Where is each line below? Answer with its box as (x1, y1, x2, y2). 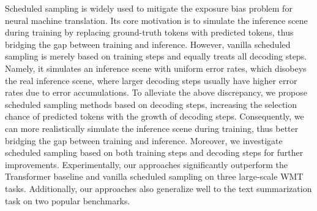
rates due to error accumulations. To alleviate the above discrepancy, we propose (5, 86, 308, 99)
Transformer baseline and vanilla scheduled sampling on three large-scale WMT (5, 170, 304, 183)
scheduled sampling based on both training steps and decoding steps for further (5, 146, 304, 159)
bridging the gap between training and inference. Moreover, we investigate (5, 134, 283, 147)
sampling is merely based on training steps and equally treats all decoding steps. (5, 50, 307, 63)
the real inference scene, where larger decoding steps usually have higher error (5, 74, 297, 86)
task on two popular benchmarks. (5, 194, 130, 207)
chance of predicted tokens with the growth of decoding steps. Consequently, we (5, 110, 304, 123)
